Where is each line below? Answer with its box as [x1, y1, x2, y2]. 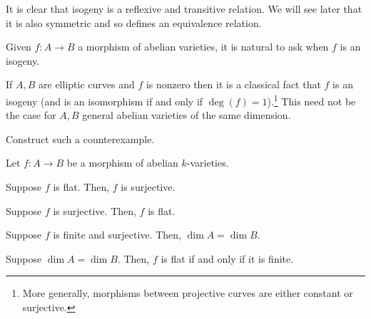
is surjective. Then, [53, 203, 136, 218]
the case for [6, 108, 56, 122]
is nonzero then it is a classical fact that [146, 77, 321, 92]
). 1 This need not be [267, 91, 356, 108]
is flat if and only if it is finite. [161, 251, 294, 266]
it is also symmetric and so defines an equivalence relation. [6, 15, 262, 30]
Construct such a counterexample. [6, 131, 155, 146]
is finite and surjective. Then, [53, 227, 181, 242]
